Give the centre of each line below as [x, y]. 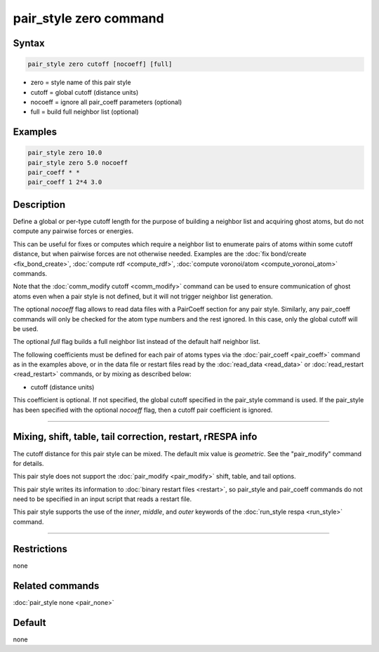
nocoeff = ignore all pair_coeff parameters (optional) [106, 102]
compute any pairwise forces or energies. [73, 231]
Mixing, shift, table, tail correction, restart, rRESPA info [135, 437]
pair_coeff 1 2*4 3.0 [65, 182]
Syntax [29, 43]
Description [39, 205]
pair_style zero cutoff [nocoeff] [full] [100, 64]
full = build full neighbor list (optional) [85, 112]
